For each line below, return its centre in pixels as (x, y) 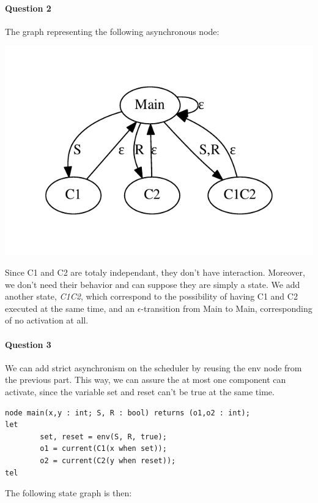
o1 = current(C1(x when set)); (103, 449)
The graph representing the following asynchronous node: (112, 31)
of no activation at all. (47, 320)
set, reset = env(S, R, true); (103, 437)
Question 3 (28, 344)
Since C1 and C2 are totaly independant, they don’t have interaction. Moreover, (155, 272)
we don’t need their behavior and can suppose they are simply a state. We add (153, 284)
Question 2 (28, 8)
